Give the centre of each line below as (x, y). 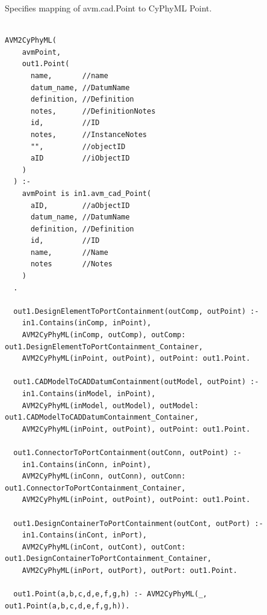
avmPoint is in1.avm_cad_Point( (87, 193)
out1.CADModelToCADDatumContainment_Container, (102, 418)
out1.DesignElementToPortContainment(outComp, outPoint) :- (136, 311)
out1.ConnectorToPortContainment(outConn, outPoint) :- (127, 452)
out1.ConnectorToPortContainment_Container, (95, 488)
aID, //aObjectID (80, 205)
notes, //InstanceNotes (89, 134)
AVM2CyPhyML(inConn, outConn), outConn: (104, 476)
